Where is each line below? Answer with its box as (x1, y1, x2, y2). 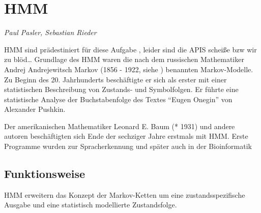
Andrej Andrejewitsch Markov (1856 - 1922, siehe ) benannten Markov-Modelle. (4, 64, 253, 74)
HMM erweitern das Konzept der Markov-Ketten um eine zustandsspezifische (4, 189, 245, 200)
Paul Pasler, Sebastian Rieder (4, 27, 97, 38)
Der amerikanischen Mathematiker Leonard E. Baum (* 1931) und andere (4, 120, 235, 131)
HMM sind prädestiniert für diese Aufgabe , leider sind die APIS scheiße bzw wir (4, 44, 257, 54)
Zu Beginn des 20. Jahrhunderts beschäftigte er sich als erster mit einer (4, 74, 227, 84)
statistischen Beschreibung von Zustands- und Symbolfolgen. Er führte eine (4, 84, 239, 95)
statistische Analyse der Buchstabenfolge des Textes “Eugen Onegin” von (4, 94, 233, 104)
